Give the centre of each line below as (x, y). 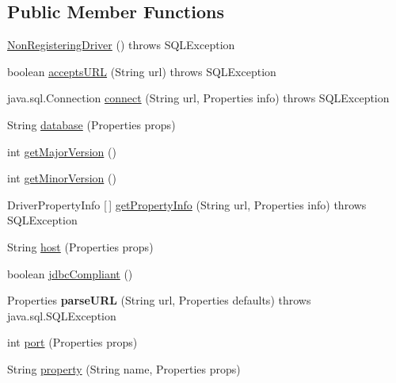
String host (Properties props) (80, 246)
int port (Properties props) (72, 342)
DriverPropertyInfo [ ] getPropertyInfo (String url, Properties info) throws (187, 204)
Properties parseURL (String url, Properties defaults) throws (159, 300)
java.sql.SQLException (62, 315)
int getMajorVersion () (62, 151)
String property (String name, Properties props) (124, 368)
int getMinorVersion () (62, 178)
